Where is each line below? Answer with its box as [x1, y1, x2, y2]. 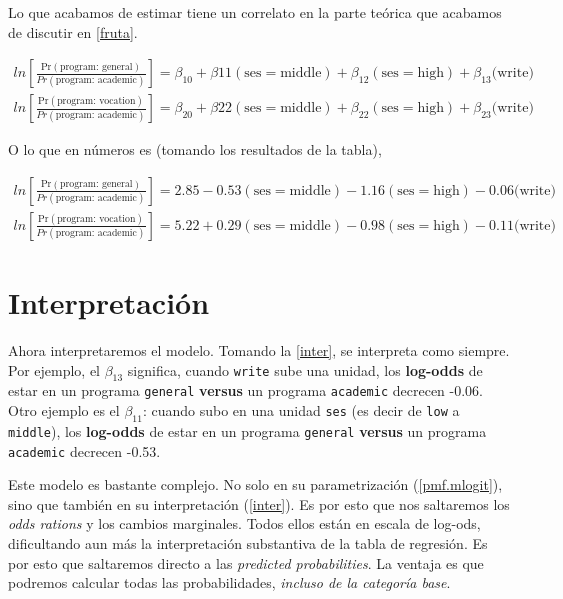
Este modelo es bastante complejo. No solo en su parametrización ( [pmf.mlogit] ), [8, 474, 503, 495]
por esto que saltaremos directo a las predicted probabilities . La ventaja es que [8, 552, 484, 573]
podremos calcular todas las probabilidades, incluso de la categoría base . [8, 572, 451, 593]
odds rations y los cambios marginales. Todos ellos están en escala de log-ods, [8, 513, 481, 534]
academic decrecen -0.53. [8, 440, 161, 461]
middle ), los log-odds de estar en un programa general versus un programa [8, 420, 487, 441]
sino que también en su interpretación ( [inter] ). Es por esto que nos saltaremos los [8, 493, 510, 514]
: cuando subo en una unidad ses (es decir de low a [142, 400, 460, 421]
